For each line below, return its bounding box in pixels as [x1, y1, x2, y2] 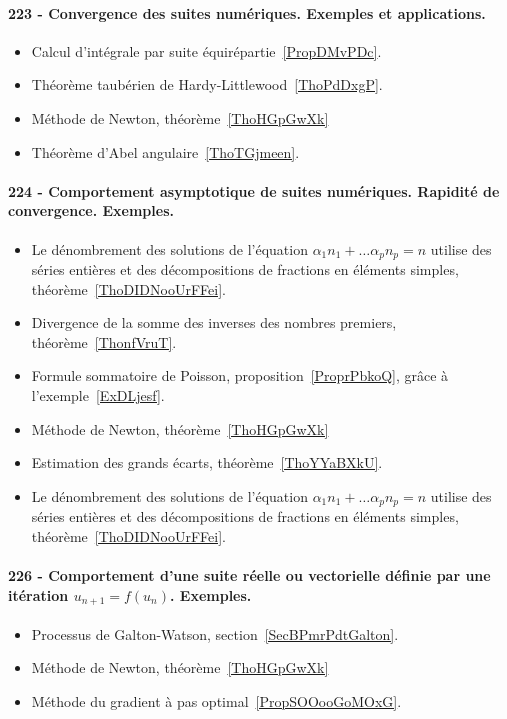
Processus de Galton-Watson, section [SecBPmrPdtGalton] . [31, 623, 399, 644]
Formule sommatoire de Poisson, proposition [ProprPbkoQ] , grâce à [31, 365, 449, 386]
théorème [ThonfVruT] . [31, 331, 177, 352]
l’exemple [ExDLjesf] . [31, 384, 165, 405]
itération [8, 584, 69, 605]
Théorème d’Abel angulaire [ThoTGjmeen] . [31, 141, 300, 162]
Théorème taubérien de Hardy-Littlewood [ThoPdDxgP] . [31, 74, 383, 95]
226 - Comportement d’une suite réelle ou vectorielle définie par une [8, 565, 491, 585]
